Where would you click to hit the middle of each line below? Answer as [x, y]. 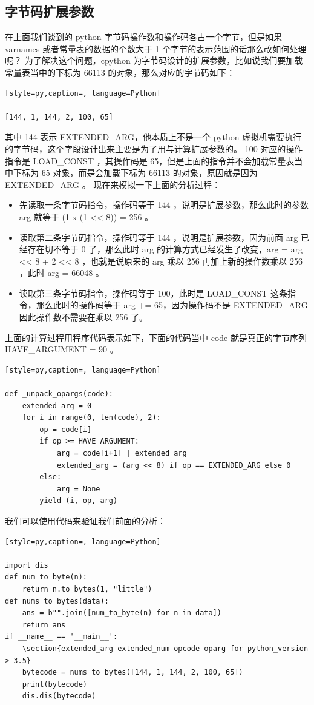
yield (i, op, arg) [79, 501]
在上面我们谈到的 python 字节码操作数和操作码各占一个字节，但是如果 [144, 37]
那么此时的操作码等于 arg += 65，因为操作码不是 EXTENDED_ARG [172, 305]
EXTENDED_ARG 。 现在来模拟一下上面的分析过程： [113, 184]
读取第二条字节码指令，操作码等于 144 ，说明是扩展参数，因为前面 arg [159, 237]
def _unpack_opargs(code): [59, 394]
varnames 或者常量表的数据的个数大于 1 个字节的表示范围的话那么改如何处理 [156, 48]
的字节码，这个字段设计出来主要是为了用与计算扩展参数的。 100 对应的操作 [154, 148]
